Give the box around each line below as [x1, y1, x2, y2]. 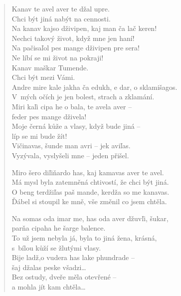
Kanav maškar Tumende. [11, 62, 89, 72]
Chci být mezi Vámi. [11, 72, 75, 82]
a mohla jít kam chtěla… [11, 282, 86, 292]
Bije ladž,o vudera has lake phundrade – [11, 252, 135, 263]
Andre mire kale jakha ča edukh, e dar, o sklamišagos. [11, 81, 178, 92]
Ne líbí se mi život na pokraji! [11, 52, 104, 62]
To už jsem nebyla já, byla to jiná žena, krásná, [11, 233, 157, 243]
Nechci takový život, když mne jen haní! [11, 32, 135, 43]
